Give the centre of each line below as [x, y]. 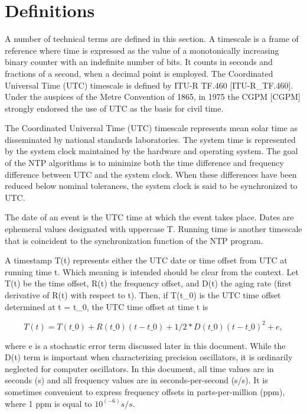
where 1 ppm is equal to [48, 403]
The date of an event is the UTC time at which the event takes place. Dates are [149, 217]
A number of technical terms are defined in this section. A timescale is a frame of [152, 39]
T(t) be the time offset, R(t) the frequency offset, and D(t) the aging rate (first [148, 283]
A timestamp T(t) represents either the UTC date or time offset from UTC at [146, 260]
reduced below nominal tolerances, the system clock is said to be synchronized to [151, 186]
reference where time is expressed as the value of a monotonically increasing [142, 50]
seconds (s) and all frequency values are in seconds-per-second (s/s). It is [136, 380]
